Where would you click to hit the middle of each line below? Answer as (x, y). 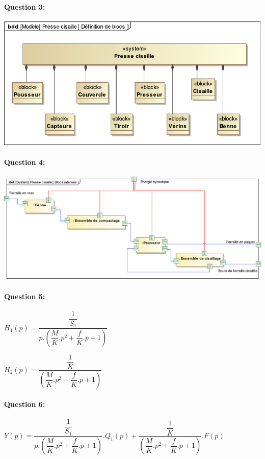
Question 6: (25, 404)
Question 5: (25, 296)
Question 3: (25, 6)
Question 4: (25, 162)
